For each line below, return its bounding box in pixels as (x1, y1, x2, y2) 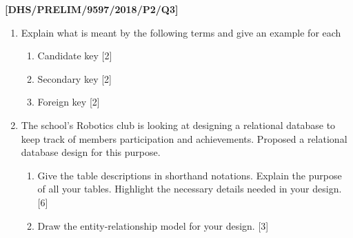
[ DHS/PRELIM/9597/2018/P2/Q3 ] (5, 2, 179, 16)
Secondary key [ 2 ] (37, 71, 112, 86)
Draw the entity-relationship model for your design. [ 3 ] (37, 218, 269, 232)
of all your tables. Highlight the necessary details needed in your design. (37, 181, 342, 196)
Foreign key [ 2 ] (37, 95, 100, 109)
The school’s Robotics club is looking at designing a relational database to (21, 117, 336, 132)
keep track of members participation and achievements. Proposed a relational (21, 131, 347, 146)
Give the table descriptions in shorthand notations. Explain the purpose (37, 168, 342, 182)
